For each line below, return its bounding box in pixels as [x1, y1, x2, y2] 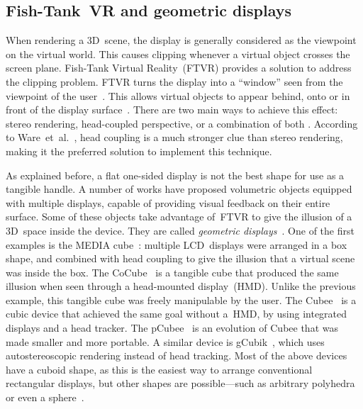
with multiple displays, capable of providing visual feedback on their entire [6, 195, 330, 210]
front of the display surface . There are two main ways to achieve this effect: [6, 102, 338, 117]
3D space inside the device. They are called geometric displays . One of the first [6, 223, 354, 237]
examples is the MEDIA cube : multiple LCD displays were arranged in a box [6, 237, 347, 252]
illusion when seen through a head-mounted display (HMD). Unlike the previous [6, 279, 356, 293]
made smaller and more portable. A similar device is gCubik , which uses [6, 334, 325, 349]
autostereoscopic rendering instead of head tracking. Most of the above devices [6, 348, 347, 363]
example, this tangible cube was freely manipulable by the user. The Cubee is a [6, 292, 357, 307]
